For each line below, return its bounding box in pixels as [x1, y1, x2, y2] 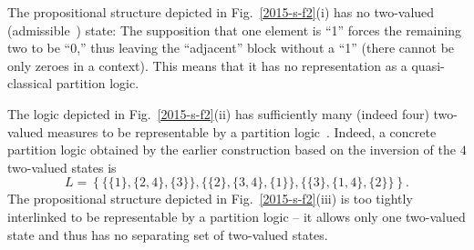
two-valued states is [7, 157, 117, 176]
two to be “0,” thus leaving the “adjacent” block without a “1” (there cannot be [7, 38, 455, 57]
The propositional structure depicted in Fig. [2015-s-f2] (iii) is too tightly [7, 189, 413, 208]
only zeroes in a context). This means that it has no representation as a [7, 55, 407, 75]
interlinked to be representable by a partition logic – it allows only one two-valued [7, 206, 466, 225]
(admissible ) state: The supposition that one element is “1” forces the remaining [7, 20, 461, 39]
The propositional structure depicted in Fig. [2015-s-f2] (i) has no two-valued [7, 3, 435, 21]
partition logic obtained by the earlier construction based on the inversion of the [7, 140, 457, 159]
